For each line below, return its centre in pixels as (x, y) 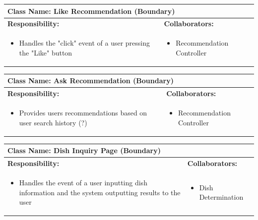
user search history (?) (53, 122)
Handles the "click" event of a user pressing (85, 43)
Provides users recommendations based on (83, 113)
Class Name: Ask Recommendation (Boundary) (91, 81)
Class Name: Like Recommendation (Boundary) (91, 11)
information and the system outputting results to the (100, 192)
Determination (221, 197)
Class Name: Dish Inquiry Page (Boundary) (84, 150)
